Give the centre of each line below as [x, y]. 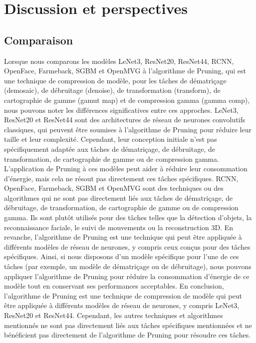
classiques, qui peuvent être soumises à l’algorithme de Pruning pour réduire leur [128, 129]
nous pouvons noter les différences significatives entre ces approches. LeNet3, [121, 110]
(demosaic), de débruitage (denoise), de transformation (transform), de [112, 90]
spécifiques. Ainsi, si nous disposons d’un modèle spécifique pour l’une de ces [122, 256]
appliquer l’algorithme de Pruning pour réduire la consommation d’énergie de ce [127, 276]
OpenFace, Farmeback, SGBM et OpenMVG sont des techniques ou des [114, 188]
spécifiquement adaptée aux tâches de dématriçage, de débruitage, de [110, 149]
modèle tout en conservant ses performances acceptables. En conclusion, [114, 286]
